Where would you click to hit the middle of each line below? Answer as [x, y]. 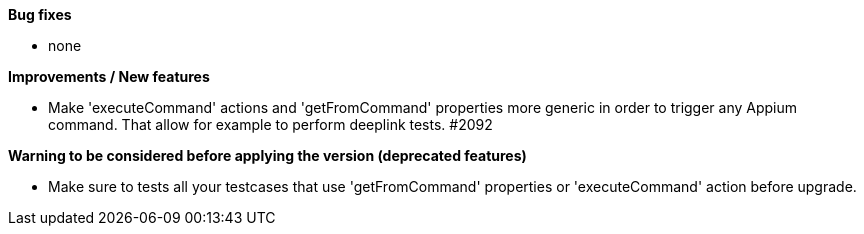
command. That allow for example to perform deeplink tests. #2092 [270, 124]
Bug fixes [40, 14]
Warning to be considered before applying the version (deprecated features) [267, 155]
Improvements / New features [109, 76]
